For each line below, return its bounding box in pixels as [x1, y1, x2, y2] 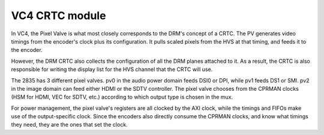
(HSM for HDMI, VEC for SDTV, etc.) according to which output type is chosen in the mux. [11, 93, 233, 101]
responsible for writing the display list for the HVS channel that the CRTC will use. [11, 66, 213, 73]
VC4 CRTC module [11, 9, 106, 22]
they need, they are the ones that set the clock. [11, 121, 128, 128]
